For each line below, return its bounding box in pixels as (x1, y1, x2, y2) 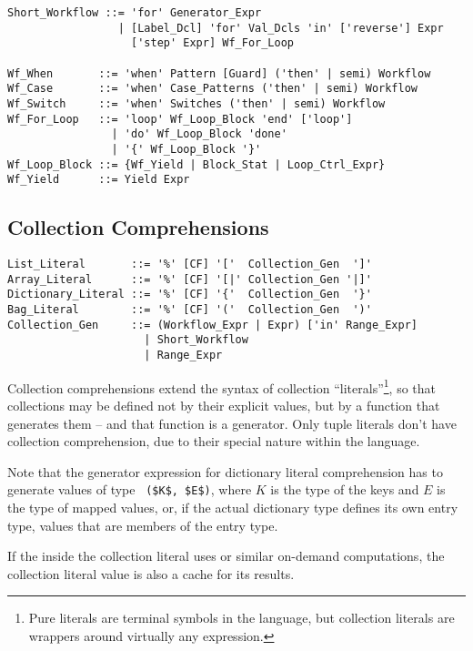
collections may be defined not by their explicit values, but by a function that (7, 395, 440, 414)
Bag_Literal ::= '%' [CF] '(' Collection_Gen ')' (7, 303, 372, 317)
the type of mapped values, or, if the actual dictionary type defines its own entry (7, 497, 458, 516)
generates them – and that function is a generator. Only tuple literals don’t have (7, 413, 457, 432)
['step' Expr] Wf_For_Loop (131, 36, 295, 50)
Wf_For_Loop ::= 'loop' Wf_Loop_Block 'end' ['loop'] (7, 112, 353, 126)
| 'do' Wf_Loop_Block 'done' (111, 127, 287, 141)
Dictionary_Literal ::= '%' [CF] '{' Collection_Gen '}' (7, 288, 372, 301)
